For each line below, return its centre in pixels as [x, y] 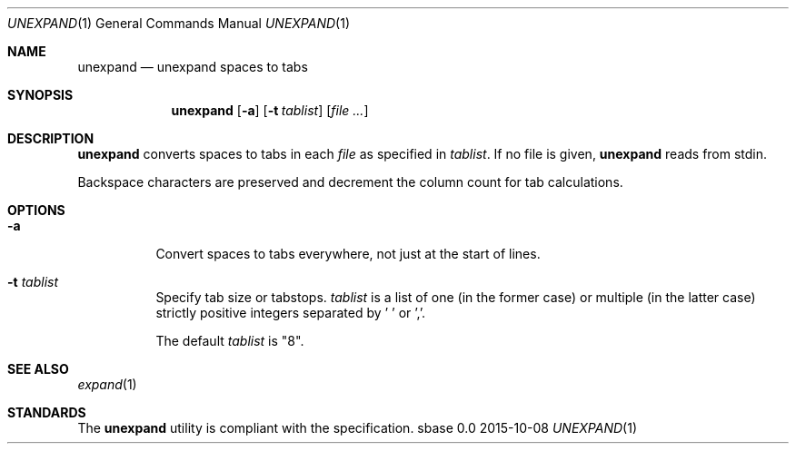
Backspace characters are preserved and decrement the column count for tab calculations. [350, 182]
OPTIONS [36, 210]
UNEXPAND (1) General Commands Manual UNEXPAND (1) [179, 23]
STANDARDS [47, 412]
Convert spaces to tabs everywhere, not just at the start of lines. [348, 254]
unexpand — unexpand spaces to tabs [193, 67]
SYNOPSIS [40, 95]
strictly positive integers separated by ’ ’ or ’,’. [291, 313]
